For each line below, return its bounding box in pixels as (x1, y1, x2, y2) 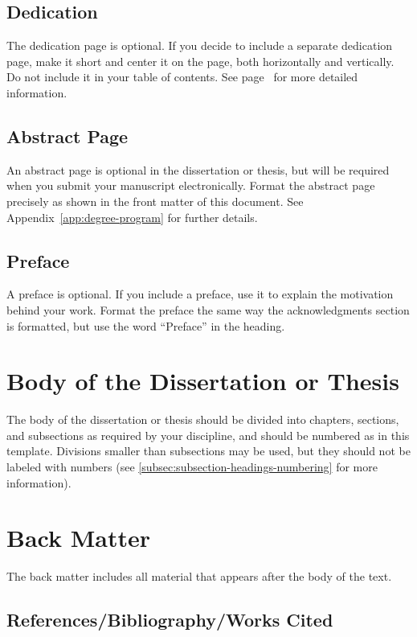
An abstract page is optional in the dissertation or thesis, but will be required (6, 161, 390, 178)
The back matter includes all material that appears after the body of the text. (6, 568, 392, 585)
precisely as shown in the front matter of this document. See (6, 192, 304, 209)
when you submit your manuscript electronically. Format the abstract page (6, 177, 375, 194)
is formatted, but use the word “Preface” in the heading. (6, 317, 285, 334)
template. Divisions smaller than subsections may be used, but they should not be (6, 442, 411, 459)
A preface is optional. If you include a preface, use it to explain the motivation (6, 286, 394, 302)
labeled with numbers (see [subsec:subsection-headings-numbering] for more (6, 458, 378, 475)
